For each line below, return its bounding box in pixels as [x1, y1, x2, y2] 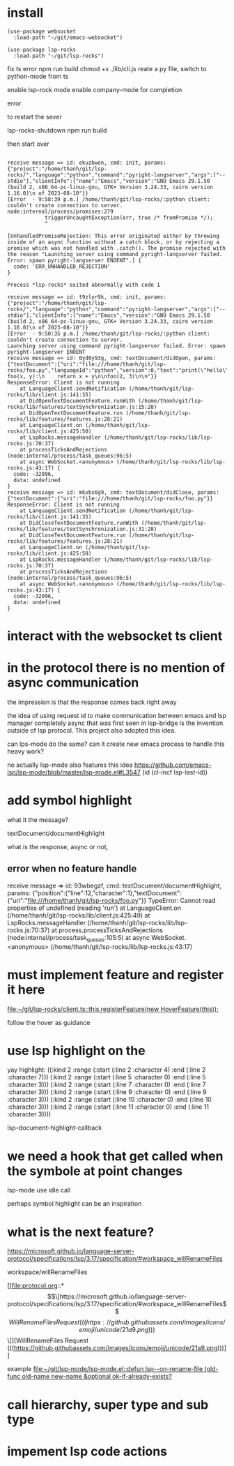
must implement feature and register [7, 966, 224, 982]
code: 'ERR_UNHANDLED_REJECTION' [13, 263, 111, 270]
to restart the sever [7, 112, 63, 121]
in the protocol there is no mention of [7, 660, 225, 676]
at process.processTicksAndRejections [51, 926, 164, 934]
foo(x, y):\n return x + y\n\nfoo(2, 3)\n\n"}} [7, 373, 157, 380]
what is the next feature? [7, 1224, 155, 1240]
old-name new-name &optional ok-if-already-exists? [22, 1372, 172, 1381]
